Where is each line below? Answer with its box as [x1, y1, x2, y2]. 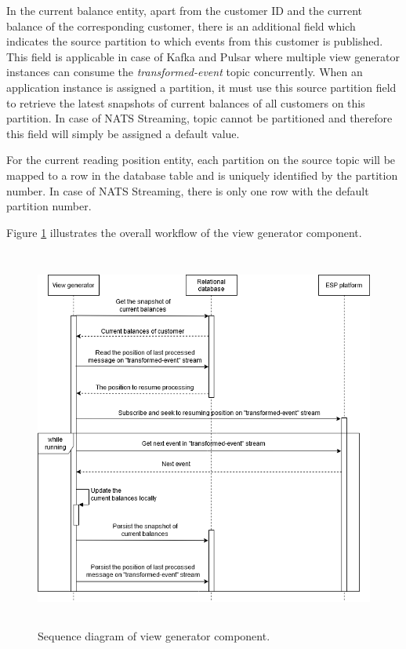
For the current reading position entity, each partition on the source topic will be [6, 151, 396, 168]
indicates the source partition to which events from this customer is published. [6, 33, 383, 49]
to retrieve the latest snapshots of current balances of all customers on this [6, 94, 365, 111]
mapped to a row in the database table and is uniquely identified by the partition [6, 166, 398, 183]
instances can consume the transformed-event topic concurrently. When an [6, 64, 363, 80]
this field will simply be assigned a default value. [6, 125, 240, 141]
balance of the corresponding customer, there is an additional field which [6, 17, 356, 34]
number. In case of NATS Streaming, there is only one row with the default [6, 182, 369, 199]
